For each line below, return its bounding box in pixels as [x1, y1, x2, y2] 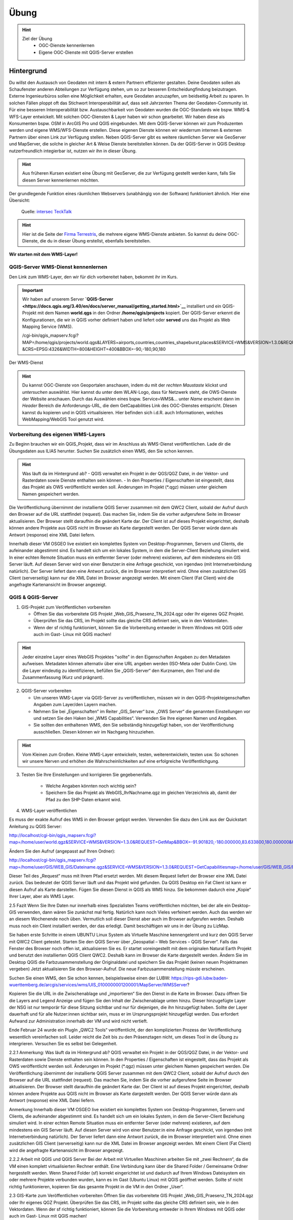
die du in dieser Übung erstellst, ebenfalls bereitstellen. [40, 238, 151, 244]
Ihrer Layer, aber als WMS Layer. [9, 894, 75, 899]
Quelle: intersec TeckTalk [21, 208, 72, 214]
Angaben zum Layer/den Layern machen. [33, 702, 117, 708]
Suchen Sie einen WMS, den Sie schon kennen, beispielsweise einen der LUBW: [9, 975, 170, 981]
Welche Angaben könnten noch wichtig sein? [45, 783, 137, 789]
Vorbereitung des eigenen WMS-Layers [9, 431, 105, 438]
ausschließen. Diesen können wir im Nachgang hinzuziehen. [33, 729, 155, 734]
